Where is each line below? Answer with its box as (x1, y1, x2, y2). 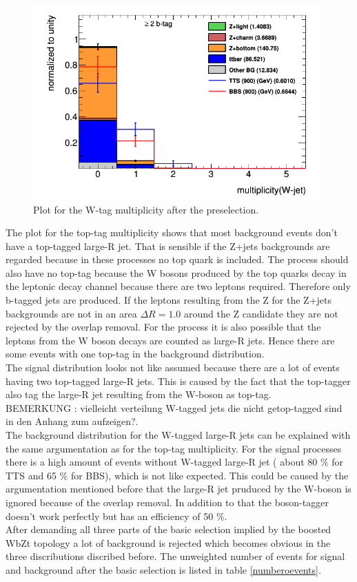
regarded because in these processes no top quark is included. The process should (6, 252, 349, 267)
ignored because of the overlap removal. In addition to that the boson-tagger (6, 495, 329, 509)
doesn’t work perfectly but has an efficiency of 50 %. (6, 508, 227, 523)
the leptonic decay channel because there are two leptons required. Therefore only (6, 279, 351, 293)
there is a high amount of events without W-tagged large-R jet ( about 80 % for (6, 455, 344, 469)
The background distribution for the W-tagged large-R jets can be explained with (6, 428, 351, 442)
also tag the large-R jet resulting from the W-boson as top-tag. (6, 387, 272, 402)
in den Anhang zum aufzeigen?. (6, 414, 139, 428)
